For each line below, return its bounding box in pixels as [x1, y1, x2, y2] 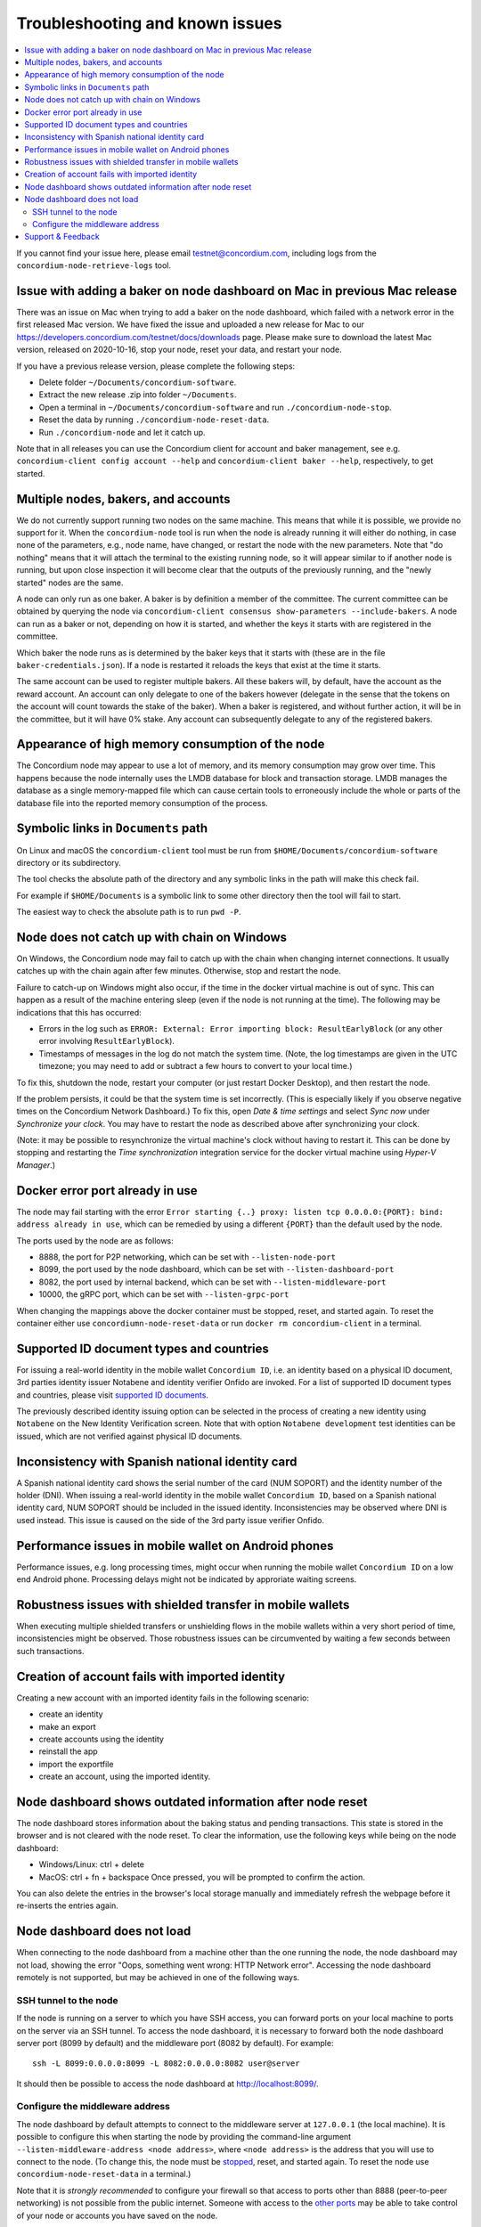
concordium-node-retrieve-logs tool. [16, 260, 172, 271]
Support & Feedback [24, 232, 100, 242]
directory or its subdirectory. [16, 857, 122, 868]
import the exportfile [38, 1758, 114, 1769]
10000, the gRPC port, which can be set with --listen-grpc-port [38, 1289, 289, 1300]
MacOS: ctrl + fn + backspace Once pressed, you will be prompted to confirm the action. [38, 1872, 365, 1882]
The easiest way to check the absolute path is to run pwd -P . [16, 907, 241, 918]
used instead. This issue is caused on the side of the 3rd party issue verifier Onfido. [16, 1514, 325, 1525]
